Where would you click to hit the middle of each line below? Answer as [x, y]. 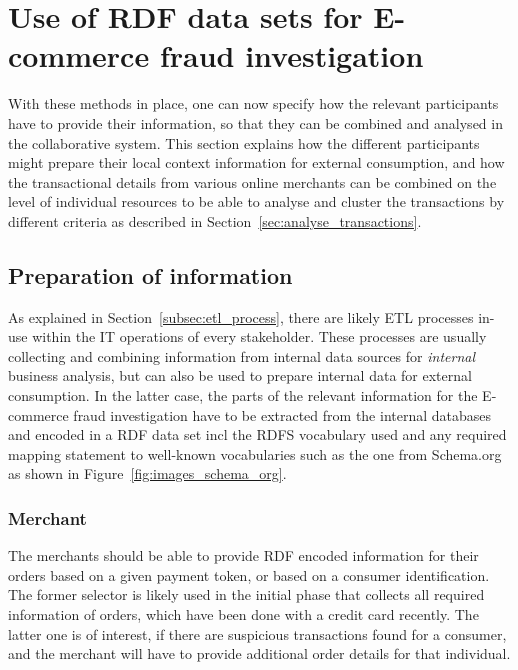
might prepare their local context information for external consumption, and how [256, 162]
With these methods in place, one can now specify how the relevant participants [253, 103]
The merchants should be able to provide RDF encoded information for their [243, 555]
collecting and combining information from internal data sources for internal [241, 355]
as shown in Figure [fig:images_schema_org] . [147, 473]
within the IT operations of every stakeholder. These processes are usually [259, 336]
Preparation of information [150, 274]
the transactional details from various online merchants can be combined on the [252, 181]
